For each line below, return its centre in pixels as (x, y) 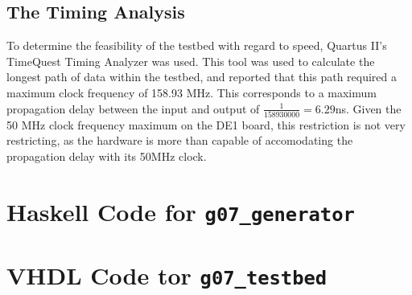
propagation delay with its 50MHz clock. (107, 156)
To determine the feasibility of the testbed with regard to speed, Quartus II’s (197, 45)
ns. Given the (368, 108)
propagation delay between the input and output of (133, 108)
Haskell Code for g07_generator (181, 211)
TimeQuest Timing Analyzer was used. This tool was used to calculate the (191, 61)
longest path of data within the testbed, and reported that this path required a (202, 77)
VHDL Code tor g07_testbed (167, 275)
